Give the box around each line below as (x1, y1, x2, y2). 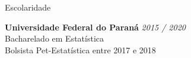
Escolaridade (5, 1, 51, 13)
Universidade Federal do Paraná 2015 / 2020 (5, 21, 186, 33)
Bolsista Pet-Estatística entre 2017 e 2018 (5, 43, 156, 56)
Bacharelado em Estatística (5, 32, 104, 45)
